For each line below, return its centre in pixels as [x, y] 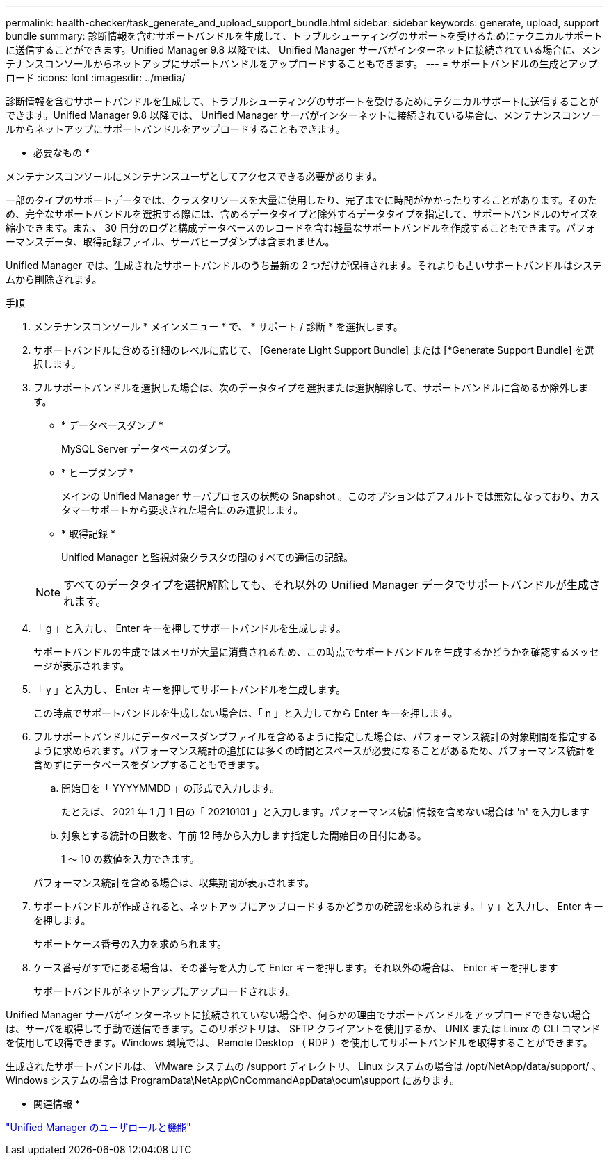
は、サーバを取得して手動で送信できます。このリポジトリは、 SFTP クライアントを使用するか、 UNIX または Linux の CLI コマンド [303, 1029]
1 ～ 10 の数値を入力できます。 [130, 859]
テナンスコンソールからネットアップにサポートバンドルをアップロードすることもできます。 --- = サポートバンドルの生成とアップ [302, 64]
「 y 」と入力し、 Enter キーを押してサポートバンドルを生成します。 [190, 689]
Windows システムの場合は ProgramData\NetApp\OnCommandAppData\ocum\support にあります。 [233, 1080]
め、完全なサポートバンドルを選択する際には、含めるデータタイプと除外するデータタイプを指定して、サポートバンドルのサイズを [302, 214]
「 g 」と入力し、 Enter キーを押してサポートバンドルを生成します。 [190, 628]
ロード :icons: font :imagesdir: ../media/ [96, 78]
